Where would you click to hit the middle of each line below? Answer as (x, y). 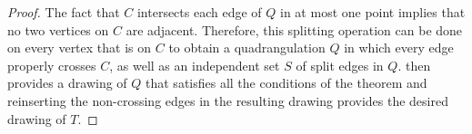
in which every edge (399, 48)
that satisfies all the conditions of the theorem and (286, 83)
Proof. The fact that (64, 12)
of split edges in (340, 65)
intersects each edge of (199, 12)
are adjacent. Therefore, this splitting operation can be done (294, 29)
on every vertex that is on (80, 48)
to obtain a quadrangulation (247, 48)
